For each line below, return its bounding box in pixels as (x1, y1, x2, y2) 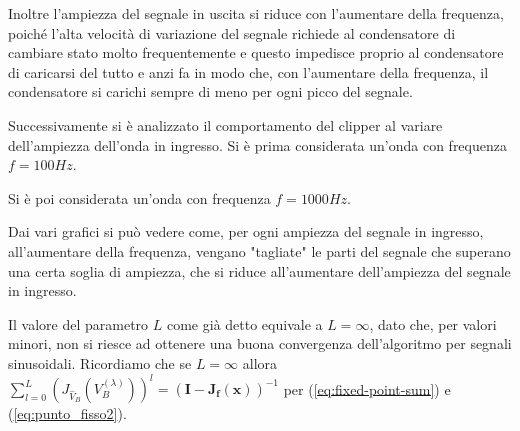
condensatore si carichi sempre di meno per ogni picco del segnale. (8, 81, 413, 102)
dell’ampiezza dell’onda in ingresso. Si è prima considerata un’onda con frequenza (8, 134, 507, 155)
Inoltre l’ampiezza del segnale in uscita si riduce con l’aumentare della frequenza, (8, 3, 504, 23)
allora (242, 352, 278, 373)
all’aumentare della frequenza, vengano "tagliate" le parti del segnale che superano (8, 240, 511, 261)
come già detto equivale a (166, 313, 323, 334)
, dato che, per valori (369, 313, 497, 334)
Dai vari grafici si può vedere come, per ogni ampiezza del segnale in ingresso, (8, 221, 484, 242)
